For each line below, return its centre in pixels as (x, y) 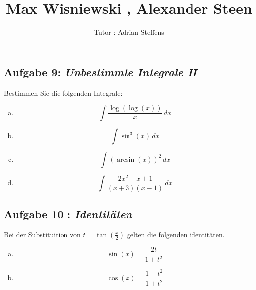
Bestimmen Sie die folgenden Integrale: (63, 92)
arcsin (126, 159)
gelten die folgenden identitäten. (176, 234)
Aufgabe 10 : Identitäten (68, 214)
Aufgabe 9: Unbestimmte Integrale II (101, 72)
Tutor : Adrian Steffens (129, 32)
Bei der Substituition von (42, 234)
